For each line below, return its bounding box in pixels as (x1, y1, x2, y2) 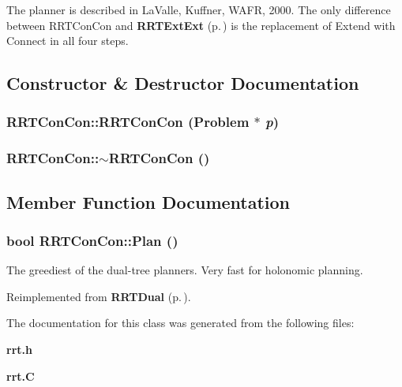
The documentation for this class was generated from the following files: (6, 314, 355, 331)
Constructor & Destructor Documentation (6, 71, 359, 95)
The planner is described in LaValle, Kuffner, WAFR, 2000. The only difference (6, 2, 391, 17)
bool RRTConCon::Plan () (6, 230, 178, 250)
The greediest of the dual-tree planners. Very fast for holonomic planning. (6, 262, 363, 278)
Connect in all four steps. (6, 32, 129, 49)
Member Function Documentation (6, 189, 291, 214)
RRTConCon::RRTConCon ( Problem (6, 112, 250, 132)
